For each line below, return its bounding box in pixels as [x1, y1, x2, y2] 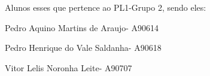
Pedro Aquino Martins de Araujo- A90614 [5, 21, 159, 34]
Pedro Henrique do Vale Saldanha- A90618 [5, 41, 162, 54]
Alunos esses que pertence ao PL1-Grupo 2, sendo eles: [5, 1, 206, 13]
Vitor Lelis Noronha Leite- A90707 [5, 61, 132, 74]
